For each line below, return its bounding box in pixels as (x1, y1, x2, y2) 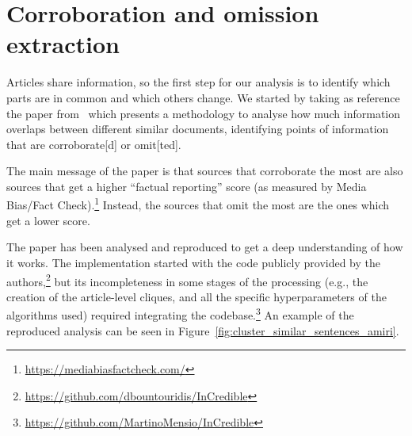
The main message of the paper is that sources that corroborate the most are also (6, 163, 403, 179)
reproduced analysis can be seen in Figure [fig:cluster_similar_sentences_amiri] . (6, 322, 399, 338)
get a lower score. (6, 212, 90, 228)
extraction (6, 28, 120, 60)
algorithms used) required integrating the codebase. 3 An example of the (6, 304, 354, 323)
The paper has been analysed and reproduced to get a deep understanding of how (6, 239, 403, 255)
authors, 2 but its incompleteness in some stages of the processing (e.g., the (6, 270, 368, 289)
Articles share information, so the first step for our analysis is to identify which (6, 74, 391, 90)
